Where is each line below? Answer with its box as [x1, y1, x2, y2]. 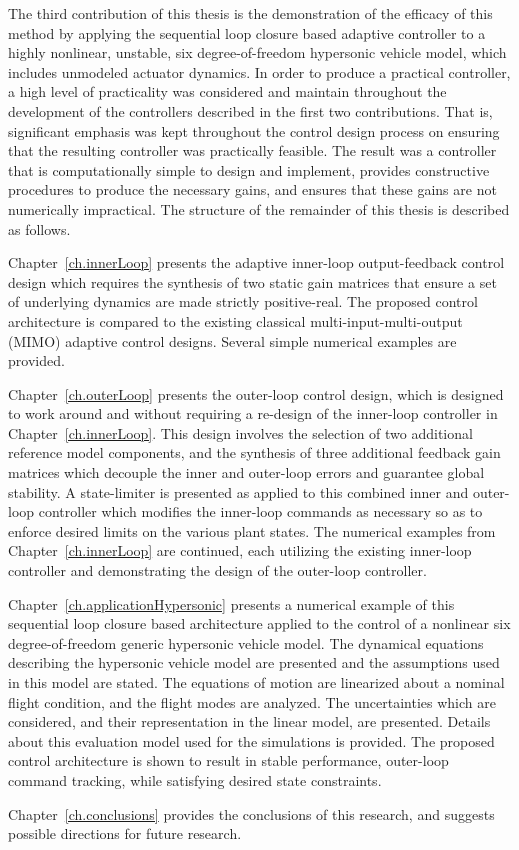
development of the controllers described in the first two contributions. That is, [8, 100, 493, 121]
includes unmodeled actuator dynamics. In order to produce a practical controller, [8, 61, 511, 82]
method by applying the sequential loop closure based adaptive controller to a [8, 22, 486, 43]
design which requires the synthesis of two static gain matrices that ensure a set [8, 271, 497, 292]
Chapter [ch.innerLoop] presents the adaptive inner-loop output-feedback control [8, 252, 505, 273]
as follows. [8, 218, 71, 239]
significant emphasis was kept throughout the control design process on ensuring [8, 120, 500, 141]
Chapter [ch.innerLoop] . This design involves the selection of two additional [8, 422, 473, 443]
